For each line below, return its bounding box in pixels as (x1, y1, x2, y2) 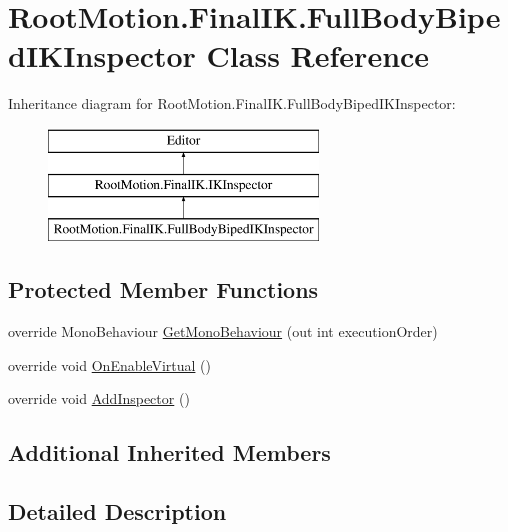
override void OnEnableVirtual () (8, 354, 211, 375)
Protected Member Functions (8, 274, 319, 305)
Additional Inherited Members (8, 437, 331, 468)
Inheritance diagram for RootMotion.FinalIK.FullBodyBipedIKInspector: (8, 93, 456, 114)
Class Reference (206, 35, 430, 76)
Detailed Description (8, 496, 227, 527)
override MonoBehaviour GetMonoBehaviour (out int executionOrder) (8, 321, 438, 342)
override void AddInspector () (8, 388, 190, 409)
